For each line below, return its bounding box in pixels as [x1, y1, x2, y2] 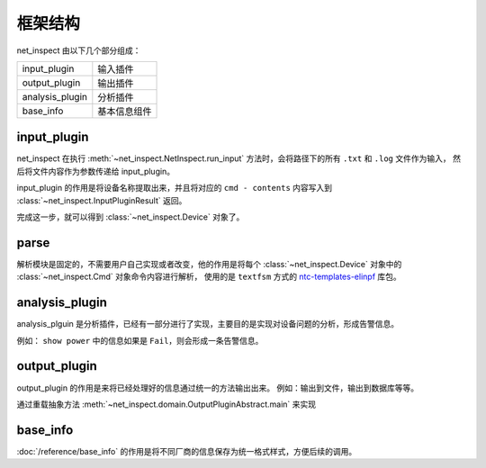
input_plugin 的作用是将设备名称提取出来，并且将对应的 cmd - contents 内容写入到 [16, 183, 333, 193]
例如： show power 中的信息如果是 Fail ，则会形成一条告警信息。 [16, 335, 264, 346]
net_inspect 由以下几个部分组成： [16, 45, 141, 56]
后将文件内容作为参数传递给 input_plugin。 [16, 166, 175, 176]
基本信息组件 [97, 104, 152, 117]
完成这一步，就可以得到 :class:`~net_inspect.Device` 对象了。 [16, 211, 245, 222]
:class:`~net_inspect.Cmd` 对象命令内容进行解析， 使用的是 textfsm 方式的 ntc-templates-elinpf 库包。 [16, 271, 402, 283]
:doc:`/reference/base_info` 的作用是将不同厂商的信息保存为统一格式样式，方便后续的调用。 [16, 445, 357, 456]
